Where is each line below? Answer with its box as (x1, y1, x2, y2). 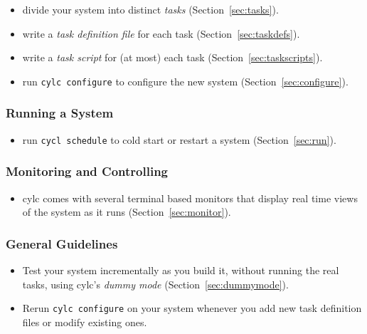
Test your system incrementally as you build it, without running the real (22, 262, 339, 277)
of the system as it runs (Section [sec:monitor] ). (22, 204, 231, 219)
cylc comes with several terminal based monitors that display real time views (22, 190, 358, 205)
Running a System (6, 104, 114, 122)
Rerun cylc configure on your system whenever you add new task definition (22, 301, 362, 315)
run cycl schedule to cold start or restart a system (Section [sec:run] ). (22, 132, 336, 147)
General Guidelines (6, 234, 118, 252)
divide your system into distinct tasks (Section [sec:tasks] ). (22, 2, 279, 16)
